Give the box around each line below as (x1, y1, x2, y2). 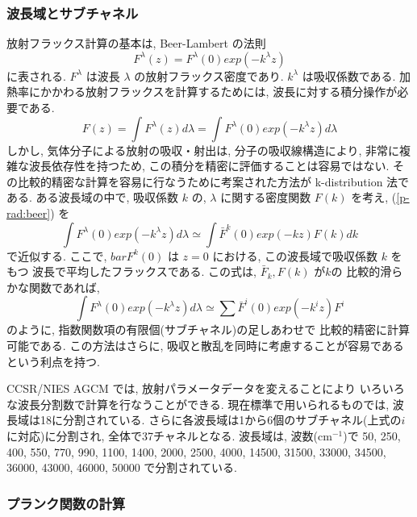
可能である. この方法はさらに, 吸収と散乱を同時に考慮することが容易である (6, 336, 404, 353)
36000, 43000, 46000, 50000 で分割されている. (6, 459, 237, 476)
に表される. (6, 67, 66, 84)
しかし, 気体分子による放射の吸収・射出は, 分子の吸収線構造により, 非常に (6, 141, 399, 158)
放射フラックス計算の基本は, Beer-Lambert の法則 (6, 35, 266, 52)
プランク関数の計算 (6, 493, 126, 513)
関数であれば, (28, 278, 100, 295)
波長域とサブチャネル (6, 2, 139, 23)
